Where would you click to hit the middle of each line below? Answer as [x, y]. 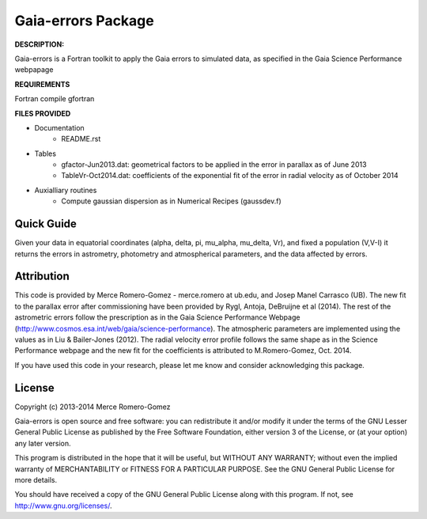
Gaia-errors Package [84, 21]
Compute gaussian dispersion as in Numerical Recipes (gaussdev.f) [172, 201]
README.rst [81, 139]
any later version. [43, 443]
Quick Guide [45, 224]
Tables [45, 153]
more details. [36, 480]
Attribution [42, 277]
